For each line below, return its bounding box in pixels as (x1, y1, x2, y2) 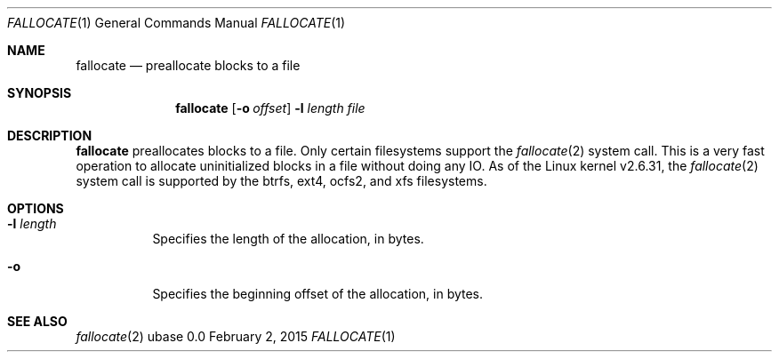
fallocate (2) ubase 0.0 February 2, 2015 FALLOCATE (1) (76, 329, 396, 344)
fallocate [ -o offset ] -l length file (175, 100, 365, 116)
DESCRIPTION (7, 128, 92, 143)
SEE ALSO (7, 314, 68, 329)
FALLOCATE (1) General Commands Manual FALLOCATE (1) (7, 15, 346, 30)
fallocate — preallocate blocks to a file (76, 58, 301, 73)
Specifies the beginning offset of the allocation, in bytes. (152, 286, 484, 301)
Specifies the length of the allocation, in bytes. (152, 231, 424, 246)
